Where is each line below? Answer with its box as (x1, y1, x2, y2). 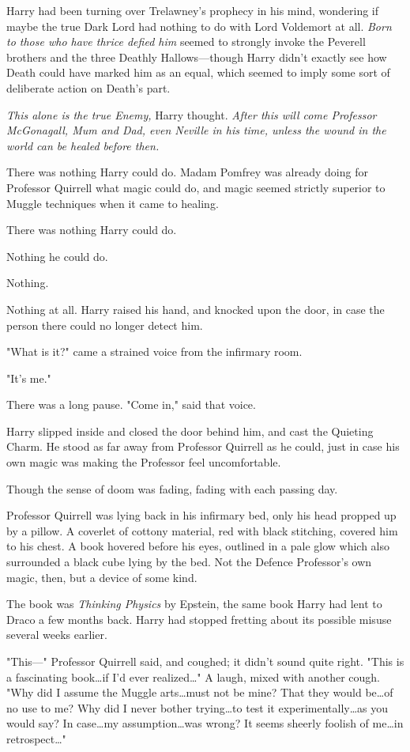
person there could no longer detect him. (6, 316, 203, 333)
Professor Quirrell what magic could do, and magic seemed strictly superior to (6, 179, 386, 195)
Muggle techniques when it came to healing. (6, 195, 219, 211)
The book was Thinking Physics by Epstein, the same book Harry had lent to (6, 595, 382, 612)
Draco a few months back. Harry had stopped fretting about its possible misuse (6, 610, 392, 627)
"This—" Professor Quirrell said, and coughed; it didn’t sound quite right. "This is (6, 653, 404, 669)
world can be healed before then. (6, 137, 160, 153)
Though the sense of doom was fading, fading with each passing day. (6, 480, 338, 497)
